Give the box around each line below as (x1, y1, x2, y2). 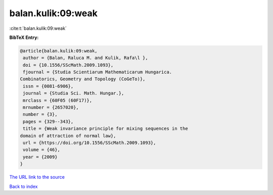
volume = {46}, (23, 147, 61, 153)
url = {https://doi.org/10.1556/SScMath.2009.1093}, (23, 140, 156, 145)
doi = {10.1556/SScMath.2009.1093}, (23, 62, 114, 68)
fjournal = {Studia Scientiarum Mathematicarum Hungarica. (23, 69, 172, 75)
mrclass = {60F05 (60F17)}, (23, 97, 93, 103)
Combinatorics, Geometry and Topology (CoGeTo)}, (20, 76, 146, 82)
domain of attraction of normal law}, (20, 133, 116, 138)
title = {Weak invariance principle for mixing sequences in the (23, 126, 188, 131)
